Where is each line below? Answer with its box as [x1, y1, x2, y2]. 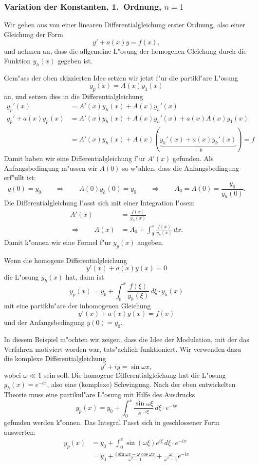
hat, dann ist [65, 272, 104, 282]
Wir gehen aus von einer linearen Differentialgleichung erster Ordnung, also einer [4, 20, 245, 30]
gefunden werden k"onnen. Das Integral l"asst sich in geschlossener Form [4, 417, 220, 427]
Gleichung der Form [4, 29, 63, 39]
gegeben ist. [57, 56, 93, 65]
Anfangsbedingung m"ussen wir [4, 162, 97, 173]
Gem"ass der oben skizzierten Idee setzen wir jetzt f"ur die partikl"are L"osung [4, 72, 238, 82]
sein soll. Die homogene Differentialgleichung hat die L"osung [43, 369, 226, 380]
